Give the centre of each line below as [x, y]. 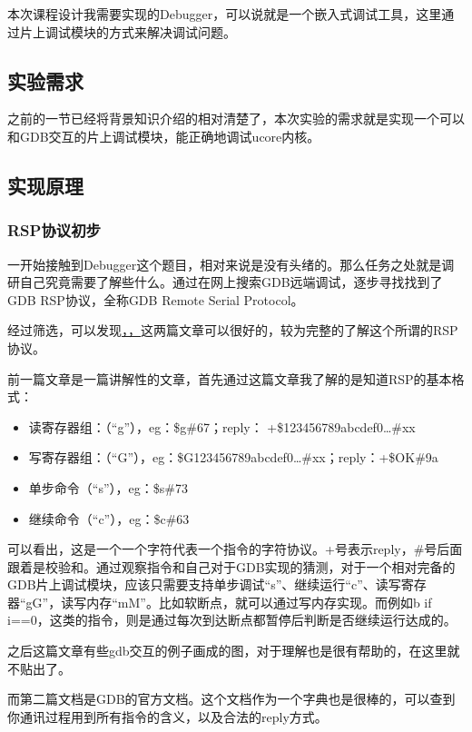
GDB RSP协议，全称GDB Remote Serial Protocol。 [156, 299]
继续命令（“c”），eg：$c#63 [109, 518]
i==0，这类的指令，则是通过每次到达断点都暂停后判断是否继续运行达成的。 [232, 620]
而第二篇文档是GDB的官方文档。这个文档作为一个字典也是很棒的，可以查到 [231, 699]
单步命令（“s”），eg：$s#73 [108, 487]
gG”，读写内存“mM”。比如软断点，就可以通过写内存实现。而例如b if [229, 602]
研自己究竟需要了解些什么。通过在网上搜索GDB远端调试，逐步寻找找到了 [225, 282]
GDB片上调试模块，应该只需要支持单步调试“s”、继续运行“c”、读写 [204, 584]
